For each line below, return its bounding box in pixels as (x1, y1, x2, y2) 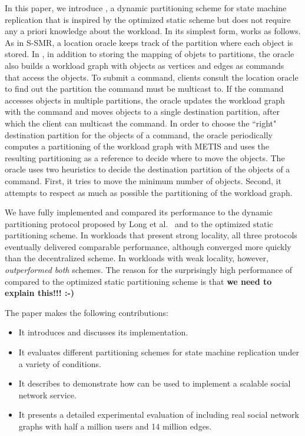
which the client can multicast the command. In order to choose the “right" (5, 117, 277, 129)
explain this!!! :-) (5, 287, 75, 299)
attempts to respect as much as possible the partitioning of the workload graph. (5, 186, 293, 198)
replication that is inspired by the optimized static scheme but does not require (5, 13, 291, 25)
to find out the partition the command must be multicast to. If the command (5, 82, 284, 95)
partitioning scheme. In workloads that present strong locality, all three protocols (5, 229, 297, 241)
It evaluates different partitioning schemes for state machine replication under (18, 346, 299, 358)
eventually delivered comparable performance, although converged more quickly (5, 240, 291, 252)
